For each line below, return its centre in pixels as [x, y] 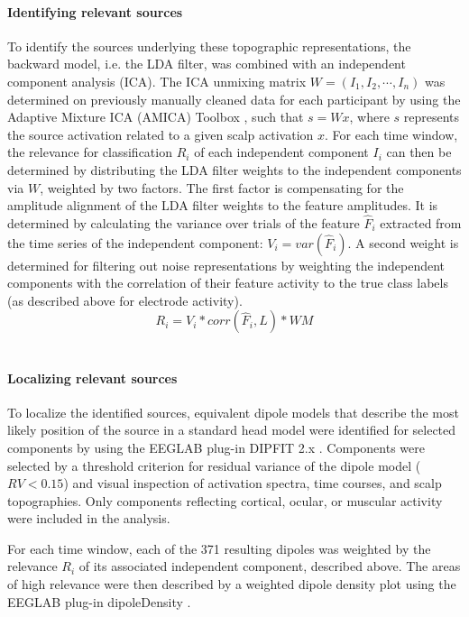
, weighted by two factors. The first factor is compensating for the [222, 187]
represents [432, 117]
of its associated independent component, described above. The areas [270, 566]
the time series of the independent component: [135, 242]
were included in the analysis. [89, 518]
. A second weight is [403, 242]
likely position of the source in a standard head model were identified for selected [232, 430]
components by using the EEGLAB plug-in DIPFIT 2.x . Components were [216, 447]
